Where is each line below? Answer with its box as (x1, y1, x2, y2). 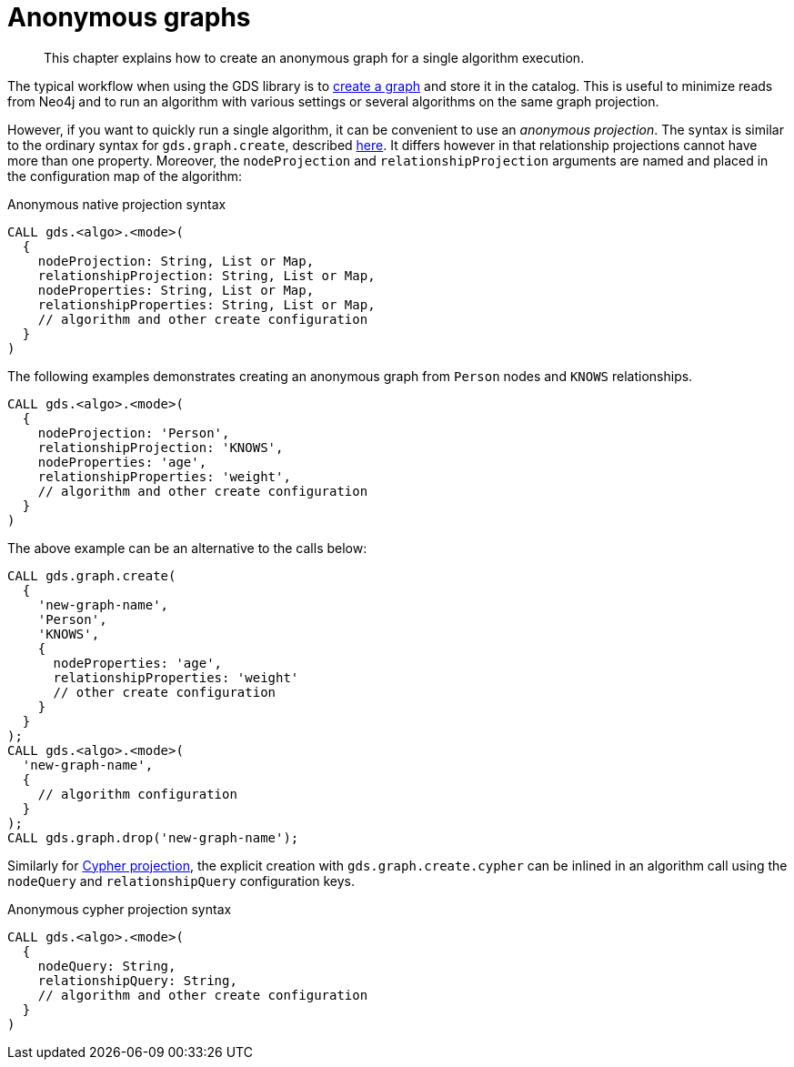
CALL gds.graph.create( (7, 568, 176, 583)
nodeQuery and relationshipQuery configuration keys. (7, 872, 356, 889)
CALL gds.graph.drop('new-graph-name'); (7, 830, 299, 845)
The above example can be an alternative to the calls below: (7, 539, 367, 556)
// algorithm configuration (37, 786, 237, 801)
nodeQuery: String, (37, 958, 176, 973)
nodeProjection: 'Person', (37, 425, 230, 440)
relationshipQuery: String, (37, 972, 237, 988)
